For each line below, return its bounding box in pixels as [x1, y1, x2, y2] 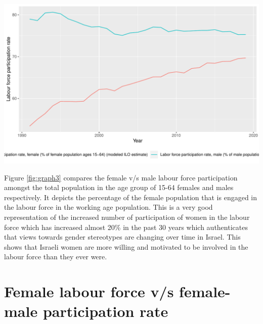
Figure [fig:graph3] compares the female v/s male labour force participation [4, 172, 238, 182]
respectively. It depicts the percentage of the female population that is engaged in [4, 192, 257, 202]
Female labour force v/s [4, 281, 174, 302]
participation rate [42, 301, 168, 321]
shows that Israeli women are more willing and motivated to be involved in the [4, 241, 248, 252]
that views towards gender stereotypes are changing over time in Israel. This [4, 232, 241, 242]
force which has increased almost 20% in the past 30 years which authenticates [4, 221, 248, 232]
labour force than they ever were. [4, 251, 107, 262]
